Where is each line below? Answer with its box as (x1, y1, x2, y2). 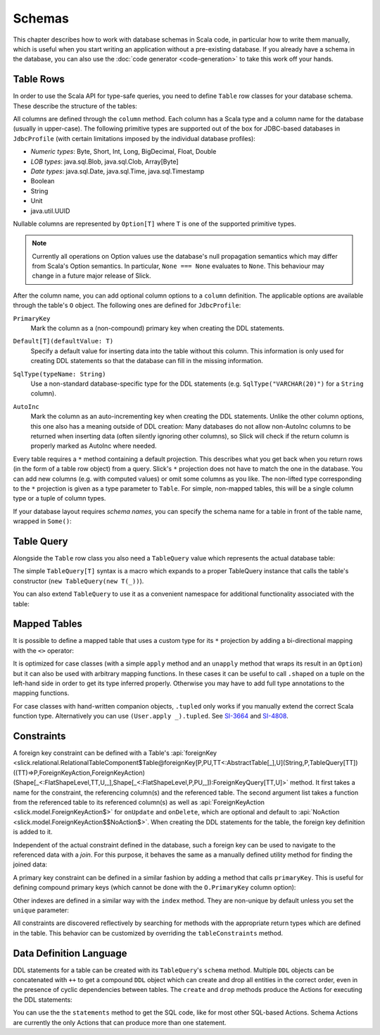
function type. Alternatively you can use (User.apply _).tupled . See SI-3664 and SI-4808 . (13, 712, 289, 721)
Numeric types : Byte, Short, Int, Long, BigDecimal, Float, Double (30, 147, 217, 156)
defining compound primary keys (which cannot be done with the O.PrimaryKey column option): (13, 883, 296, 892)
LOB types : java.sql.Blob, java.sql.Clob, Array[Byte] (30, 157, 179, 166)
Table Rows (13, 73, 65, 85)
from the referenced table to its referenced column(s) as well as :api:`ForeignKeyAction (13, 798, 265, 807)
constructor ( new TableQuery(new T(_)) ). (13, 577, 144, 585)
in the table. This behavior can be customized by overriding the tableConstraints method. (13, 929, 284, 937)
